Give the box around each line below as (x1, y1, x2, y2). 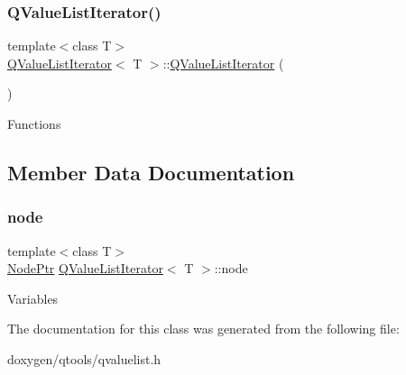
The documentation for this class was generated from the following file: (7, 319, 400, 338)
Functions (7, 114, 61, 133)
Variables (7, 288, 59, 307)
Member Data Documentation (7, 158, 295, 186)
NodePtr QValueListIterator (7, 259, 163, 278)
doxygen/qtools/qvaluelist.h (7, 349, 161, 368)
